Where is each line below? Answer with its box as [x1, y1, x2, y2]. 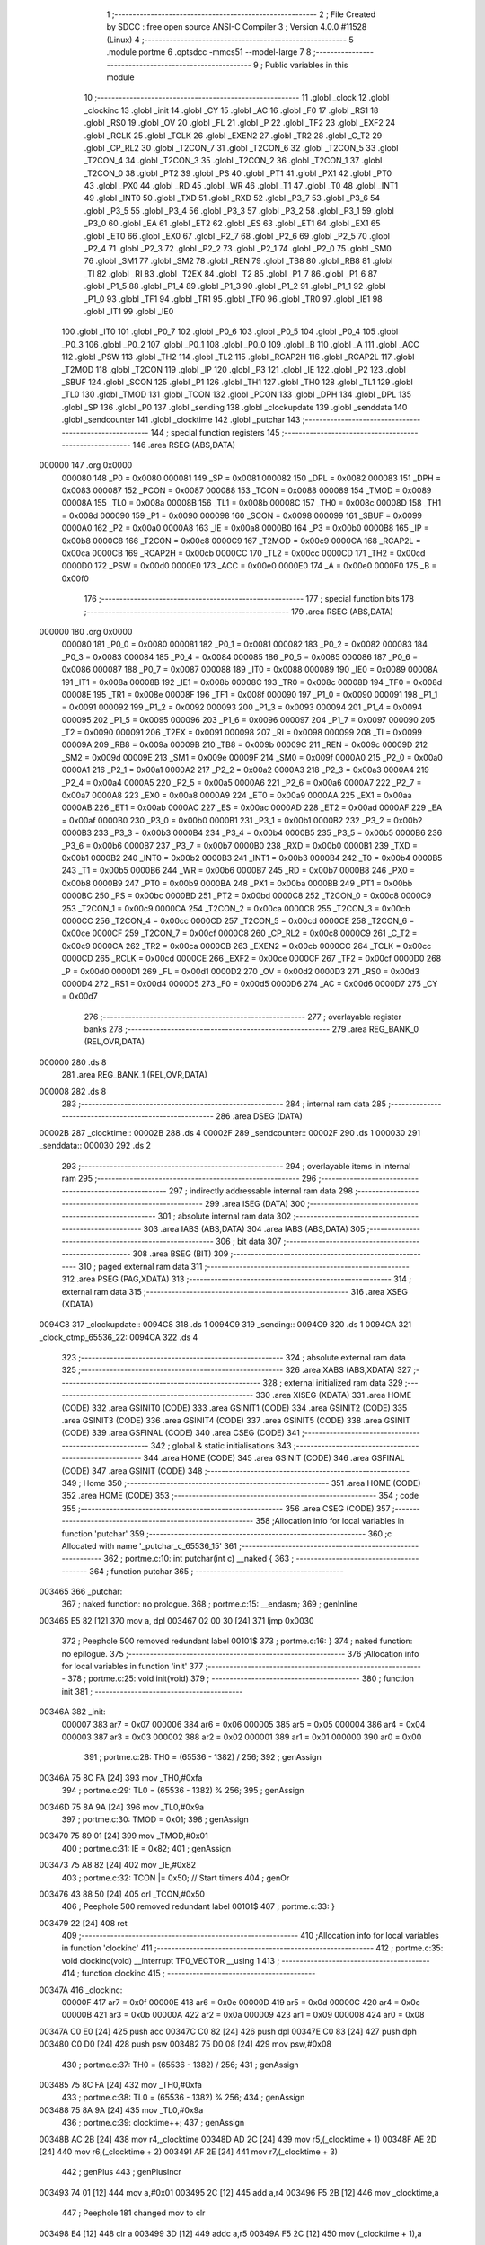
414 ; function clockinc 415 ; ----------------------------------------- [61, 1968, 316, 1979]
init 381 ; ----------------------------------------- [61, 1686, 243, 1696]
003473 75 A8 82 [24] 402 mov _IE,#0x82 [39, 1860, 197, 1871]
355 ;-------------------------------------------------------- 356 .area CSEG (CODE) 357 [61, 1502, 391, 1513]
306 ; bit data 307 [216, 1236, 282, 1246]
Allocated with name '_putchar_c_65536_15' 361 [61, 1540, 237, 1551]
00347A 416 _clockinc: [39, 1985, 123, 1995]
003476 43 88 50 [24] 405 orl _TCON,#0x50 [39, 1888, 206, 1899]
